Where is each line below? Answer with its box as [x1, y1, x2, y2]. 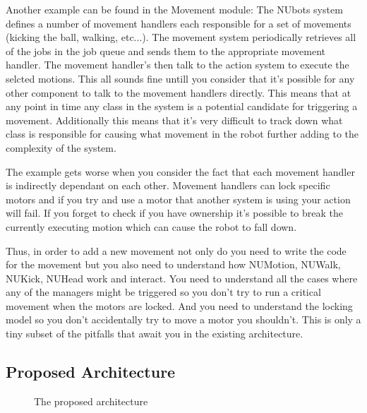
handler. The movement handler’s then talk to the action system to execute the [6, 57, 349, 72]
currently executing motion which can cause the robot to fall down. [6, 219, 297, 234]
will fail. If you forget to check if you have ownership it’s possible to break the [6, 205, 343, 220]
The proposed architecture [34, 393, 148, 408]
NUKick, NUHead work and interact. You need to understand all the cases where [6, 270, 358, 285]
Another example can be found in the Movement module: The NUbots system [6, 2, 343, 16]
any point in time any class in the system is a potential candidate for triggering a [6, 99, 358, 114]
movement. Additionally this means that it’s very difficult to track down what [6, 112, 343, 127]
